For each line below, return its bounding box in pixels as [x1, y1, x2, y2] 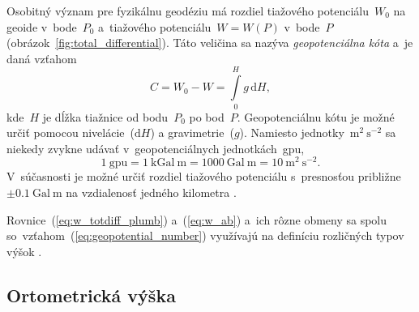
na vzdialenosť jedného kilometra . [66, 183, 237, 200]
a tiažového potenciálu [98, 18, 212, 35]
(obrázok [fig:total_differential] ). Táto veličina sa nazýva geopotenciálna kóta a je [6, 34, 413, 51]
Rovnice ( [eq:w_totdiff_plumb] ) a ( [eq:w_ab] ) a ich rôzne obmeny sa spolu [6, 211, 387, 228]
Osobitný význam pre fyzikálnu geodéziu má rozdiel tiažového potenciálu [6, 2, 370, 19]
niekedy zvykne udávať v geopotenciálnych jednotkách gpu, [6, 139, 305, 156]
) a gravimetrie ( [150, 124, 234, 141]
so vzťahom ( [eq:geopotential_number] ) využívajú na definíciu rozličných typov [6, 227, 404, 244]
